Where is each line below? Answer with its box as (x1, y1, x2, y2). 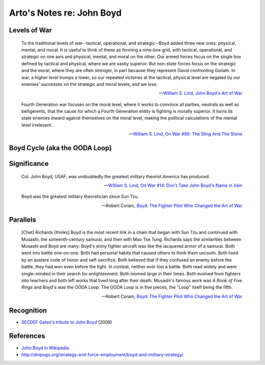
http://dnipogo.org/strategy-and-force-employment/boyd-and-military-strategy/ (21, 351, 184, 358)
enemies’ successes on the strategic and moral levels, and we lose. (21, 81, 158, 87)
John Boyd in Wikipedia (21, 345, 69, 351)
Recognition (9, 306, 47, 314)
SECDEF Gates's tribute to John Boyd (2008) (21, 319, 112, 325)
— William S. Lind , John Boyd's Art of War (159, 90, 242, 96)
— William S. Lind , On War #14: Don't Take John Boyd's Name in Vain (104, 182, 242, 188)
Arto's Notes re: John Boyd (9, 7, 122, 18)
